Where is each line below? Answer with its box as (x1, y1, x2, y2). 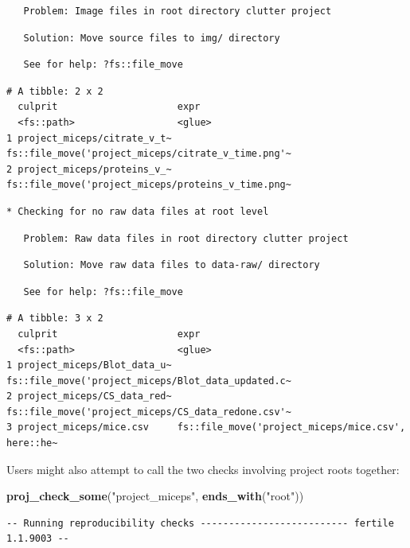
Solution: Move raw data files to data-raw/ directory (23, 259, 320, 271)
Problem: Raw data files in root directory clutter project (23, 232, 349, 244)
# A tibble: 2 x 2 (6, 85, 103, 97)
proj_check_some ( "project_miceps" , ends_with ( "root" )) (6, 488, 304, 504)
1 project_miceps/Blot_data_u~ (6, 360, 172, 371)
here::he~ (6, 437, 58, 449)
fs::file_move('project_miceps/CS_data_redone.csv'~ (6, 406, 291, 418)
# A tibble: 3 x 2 (6, 313, 103, 325)
